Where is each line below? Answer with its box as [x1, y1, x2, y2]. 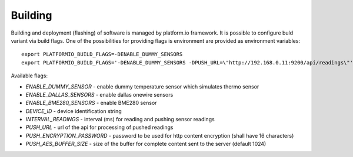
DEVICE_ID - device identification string [25, 107, 122, 114]
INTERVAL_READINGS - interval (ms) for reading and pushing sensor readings [25, 116, 215, 123]
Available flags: [11, 72, 48, 79]
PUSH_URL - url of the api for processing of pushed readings [25, 124, 174, 131]
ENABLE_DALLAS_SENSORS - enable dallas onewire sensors [25, 91, 174, 98]
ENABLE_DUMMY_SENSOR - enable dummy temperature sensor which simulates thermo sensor [25, 83, 259, 90]
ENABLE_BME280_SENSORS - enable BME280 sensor [25, 100, 157, 107]
